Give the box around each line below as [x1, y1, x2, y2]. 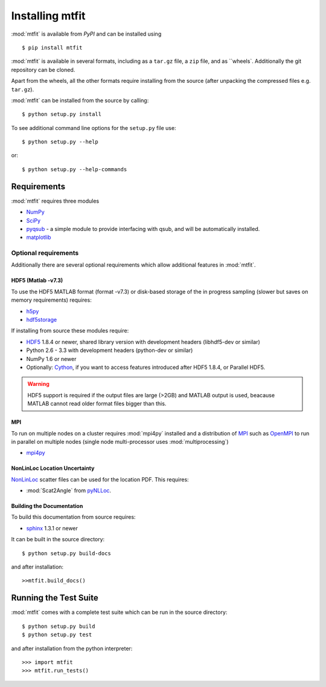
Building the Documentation [11, 503, 83, 510]
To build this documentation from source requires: [11, 513, 136, 521]
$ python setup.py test [22, 631, 92, 638]
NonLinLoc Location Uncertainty [11, 464, 95, 472]
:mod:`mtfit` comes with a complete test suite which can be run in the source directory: [11, 608, 228, 616]
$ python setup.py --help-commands [22, 166, 127, 172]
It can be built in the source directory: [11, 536, 105, 543]
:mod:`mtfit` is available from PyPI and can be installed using [11, 30, 162, 37]
